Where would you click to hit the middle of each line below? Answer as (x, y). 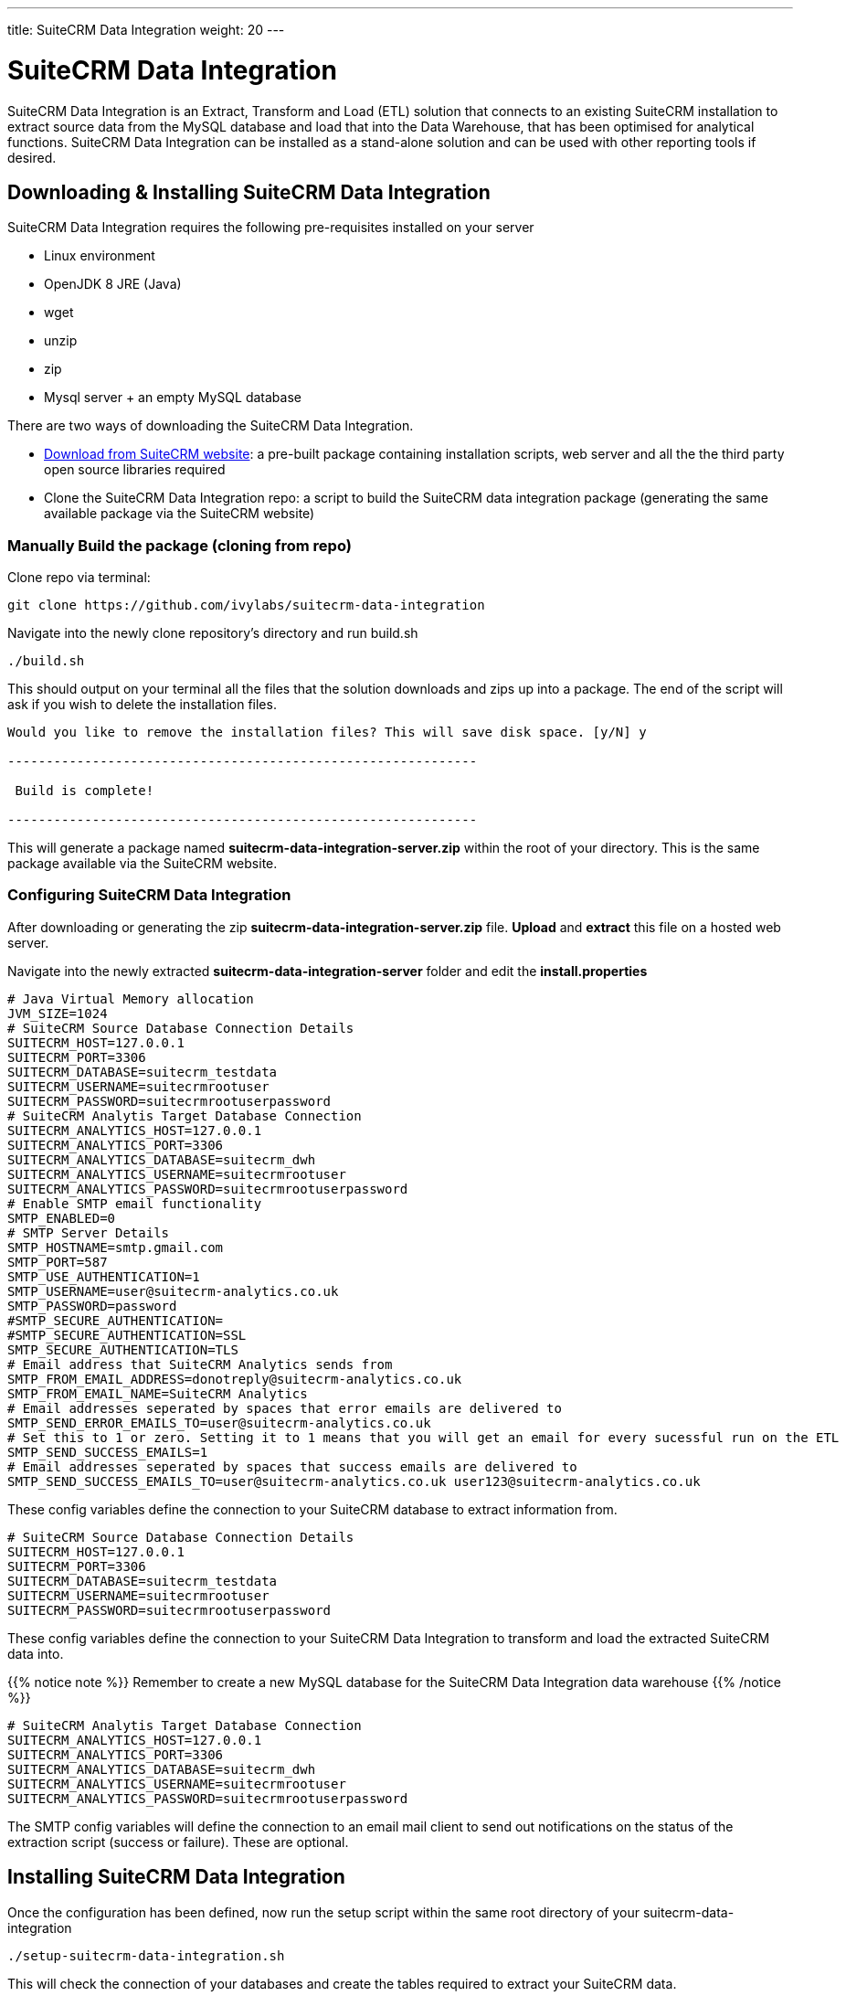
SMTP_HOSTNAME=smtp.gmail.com (116, 1247)
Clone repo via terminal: (79, 578)
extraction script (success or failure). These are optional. (178, 1842)
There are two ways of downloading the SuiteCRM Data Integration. (211, 426)
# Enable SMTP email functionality (135, 1203)
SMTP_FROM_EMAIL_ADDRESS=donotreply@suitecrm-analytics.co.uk (235, 1379)
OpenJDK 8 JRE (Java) (113, 284)
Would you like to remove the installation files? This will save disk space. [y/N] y (327, 733)
